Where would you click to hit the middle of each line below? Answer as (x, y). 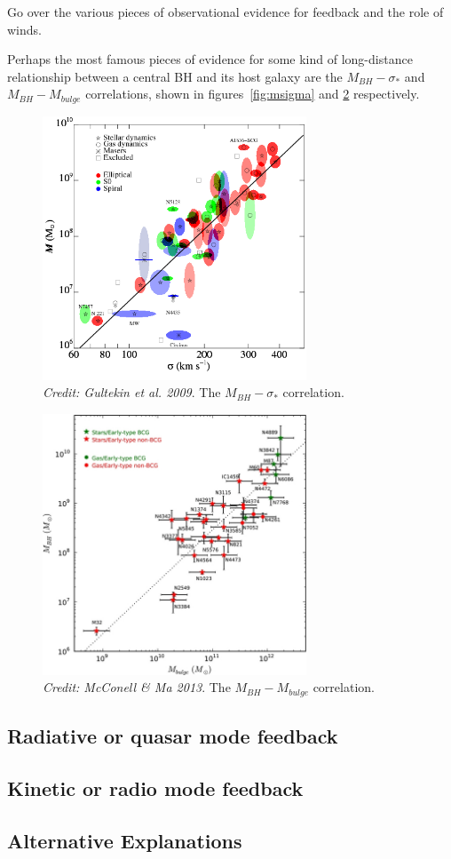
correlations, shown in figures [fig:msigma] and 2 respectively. (253, 94)
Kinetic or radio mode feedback (155, 787)
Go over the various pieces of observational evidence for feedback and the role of (225, 12)
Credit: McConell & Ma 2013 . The (137, 687)
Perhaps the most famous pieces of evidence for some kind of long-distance (210, 59)
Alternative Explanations (125, 840)
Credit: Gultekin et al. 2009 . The (132, 392)
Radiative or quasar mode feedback (173, 736)
